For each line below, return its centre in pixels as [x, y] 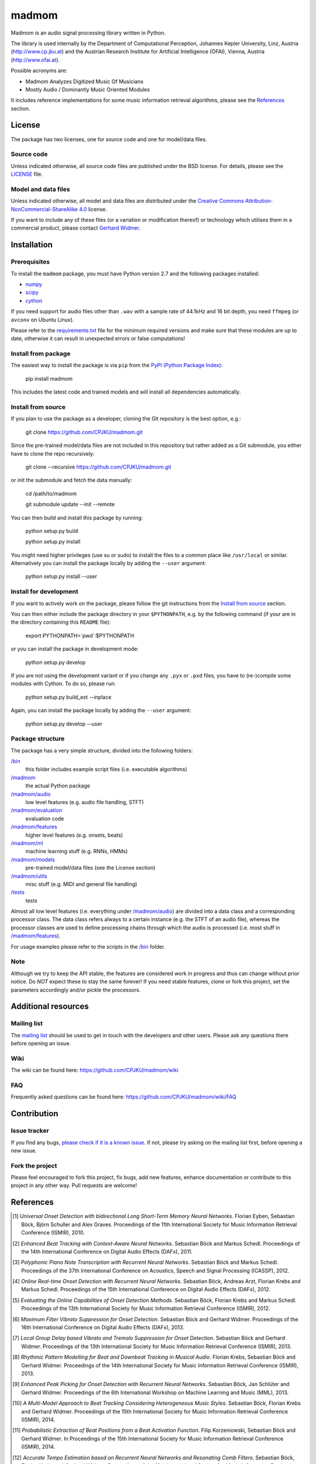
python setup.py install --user [61, 576]
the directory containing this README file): [61, 622]
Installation [32, 245]
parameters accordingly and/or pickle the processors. [76, 990]
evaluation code [45, 818]
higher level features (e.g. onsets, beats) [74, 835]
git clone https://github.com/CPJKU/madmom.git [84, 432]
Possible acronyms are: [39, 71]
